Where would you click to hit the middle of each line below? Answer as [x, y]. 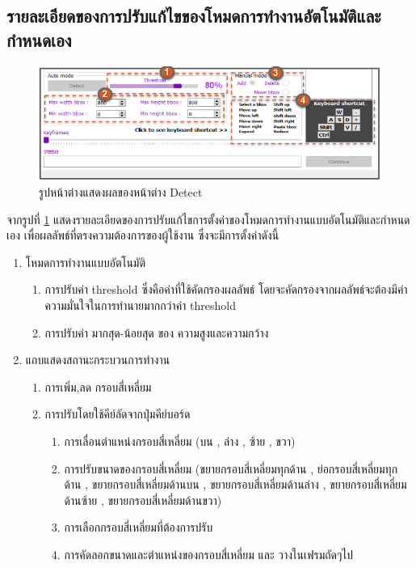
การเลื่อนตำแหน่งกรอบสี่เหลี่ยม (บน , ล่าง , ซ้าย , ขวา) [180, 441]
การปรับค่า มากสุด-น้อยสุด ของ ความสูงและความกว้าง [157, 332]
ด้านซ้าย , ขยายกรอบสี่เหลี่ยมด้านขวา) [143, 500]
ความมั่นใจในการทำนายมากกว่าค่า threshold [140, 305]
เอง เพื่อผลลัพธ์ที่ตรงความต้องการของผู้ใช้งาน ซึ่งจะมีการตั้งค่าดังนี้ [143, 235]
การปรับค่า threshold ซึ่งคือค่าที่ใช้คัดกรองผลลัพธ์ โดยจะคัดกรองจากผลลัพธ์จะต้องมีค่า [226, 289]
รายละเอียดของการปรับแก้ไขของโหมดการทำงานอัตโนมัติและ [194, 16]
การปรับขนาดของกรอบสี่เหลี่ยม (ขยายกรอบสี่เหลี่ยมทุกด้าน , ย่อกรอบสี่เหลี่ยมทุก [231, 468]
